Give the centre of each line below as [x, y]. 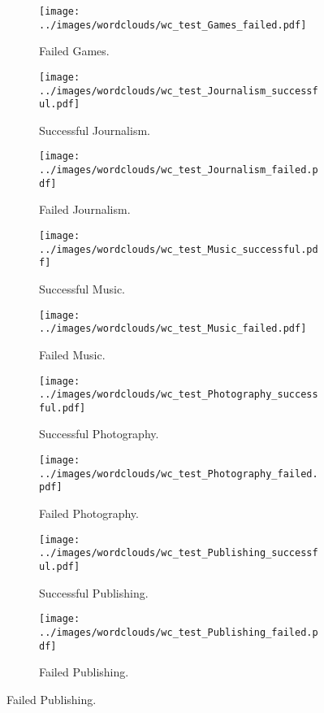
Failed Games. [74, 51]
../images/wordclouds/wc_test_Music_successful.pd [179, 249]
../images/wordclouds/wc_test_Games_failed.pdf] [173, 25]
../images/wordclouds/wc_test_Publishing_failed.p [179, 632]
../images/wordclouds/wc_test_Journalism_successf [179, 91]
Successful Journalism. [95, 130]
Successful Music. [82, 289]
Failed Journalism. [85, 209]
